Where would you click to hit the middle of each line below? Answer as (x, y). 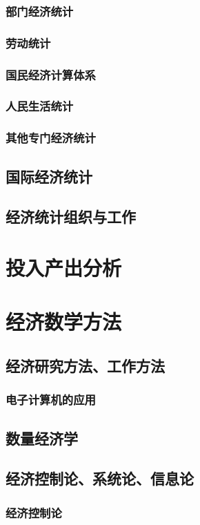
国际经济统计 (49, 176)
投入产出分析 (64, 267)
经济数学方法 (64, 322)
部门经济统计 (40, 11)
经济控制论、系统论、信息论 (100, 478)
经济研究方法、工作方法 (85, 365)
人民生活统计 (40, 106)
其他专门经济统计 (51, 138)
